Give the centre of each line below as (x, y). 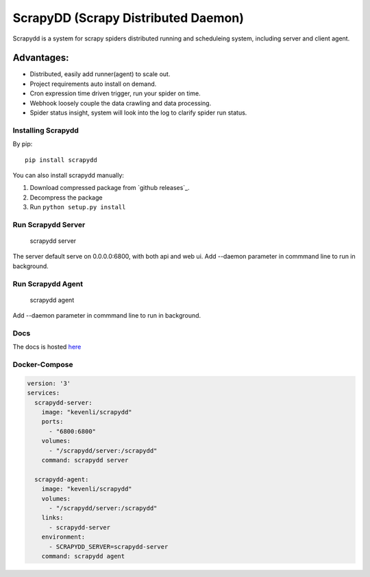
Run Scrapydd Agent (48, 283)
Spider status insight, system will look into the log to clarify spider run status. (138, 113)
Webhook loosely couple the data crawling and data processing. (121, 103)
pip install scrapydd (61, 160)
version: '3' (49, 383)
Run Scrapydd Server (49, 224)
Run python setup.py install (78, 207)
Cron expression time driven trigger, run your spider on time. (115, 93)
